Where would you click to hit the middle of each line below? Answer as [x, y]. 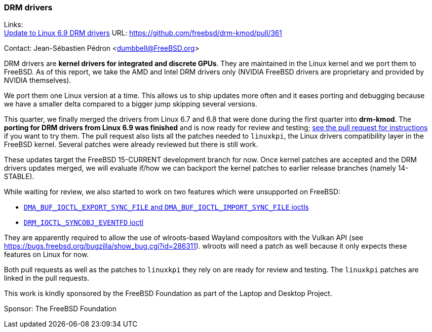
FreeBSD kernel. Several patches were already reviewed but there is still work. [131, 145]
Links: [14, 25]
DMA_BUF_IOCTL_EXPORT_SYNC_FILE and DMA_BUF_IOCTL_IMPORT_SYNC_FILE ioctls [166, 207]
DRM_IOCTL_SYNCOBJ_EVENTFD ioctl [84, 222]
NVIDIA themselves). [38, 80]
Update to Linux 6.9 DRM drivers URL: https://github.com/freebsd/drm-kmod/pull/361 [143, 33]
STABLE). [19, 177]
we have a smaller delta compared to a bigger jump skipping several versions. [131, 104]
